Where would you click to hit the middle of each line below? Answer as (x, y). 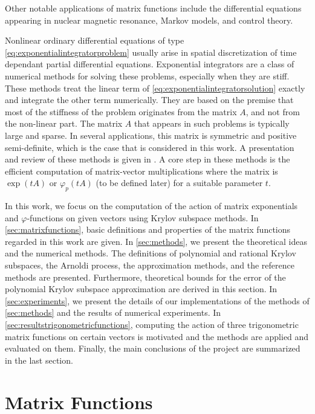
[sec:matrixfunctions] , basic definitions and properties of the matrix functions (148, 229)
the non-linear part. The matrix (64, 123)
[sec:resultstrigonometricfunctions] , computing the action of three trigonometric (152, 325)
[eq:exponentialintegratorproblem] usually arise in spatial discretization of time (151, 52)
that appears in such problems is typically (212, 123)
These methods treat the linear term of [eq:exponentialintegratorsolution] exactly (155, 88)
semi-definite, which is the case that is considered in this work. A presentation (150, 147)
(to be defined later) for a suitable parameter (179, 183)
